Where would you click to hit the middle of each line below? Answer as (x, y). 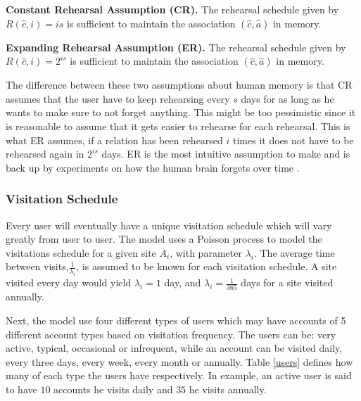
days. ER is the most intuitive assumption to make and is (226, 154)
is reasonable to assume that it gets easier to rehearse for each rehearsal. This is (178, 126)
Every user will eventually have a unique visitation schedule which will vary (169, 225)
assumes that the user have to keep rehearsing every (118, 98)
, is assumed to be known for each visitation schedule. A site (207, 266)
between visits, (37, 266)
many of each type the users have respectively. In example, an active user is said (179, 375)
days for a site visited (287, 282)
